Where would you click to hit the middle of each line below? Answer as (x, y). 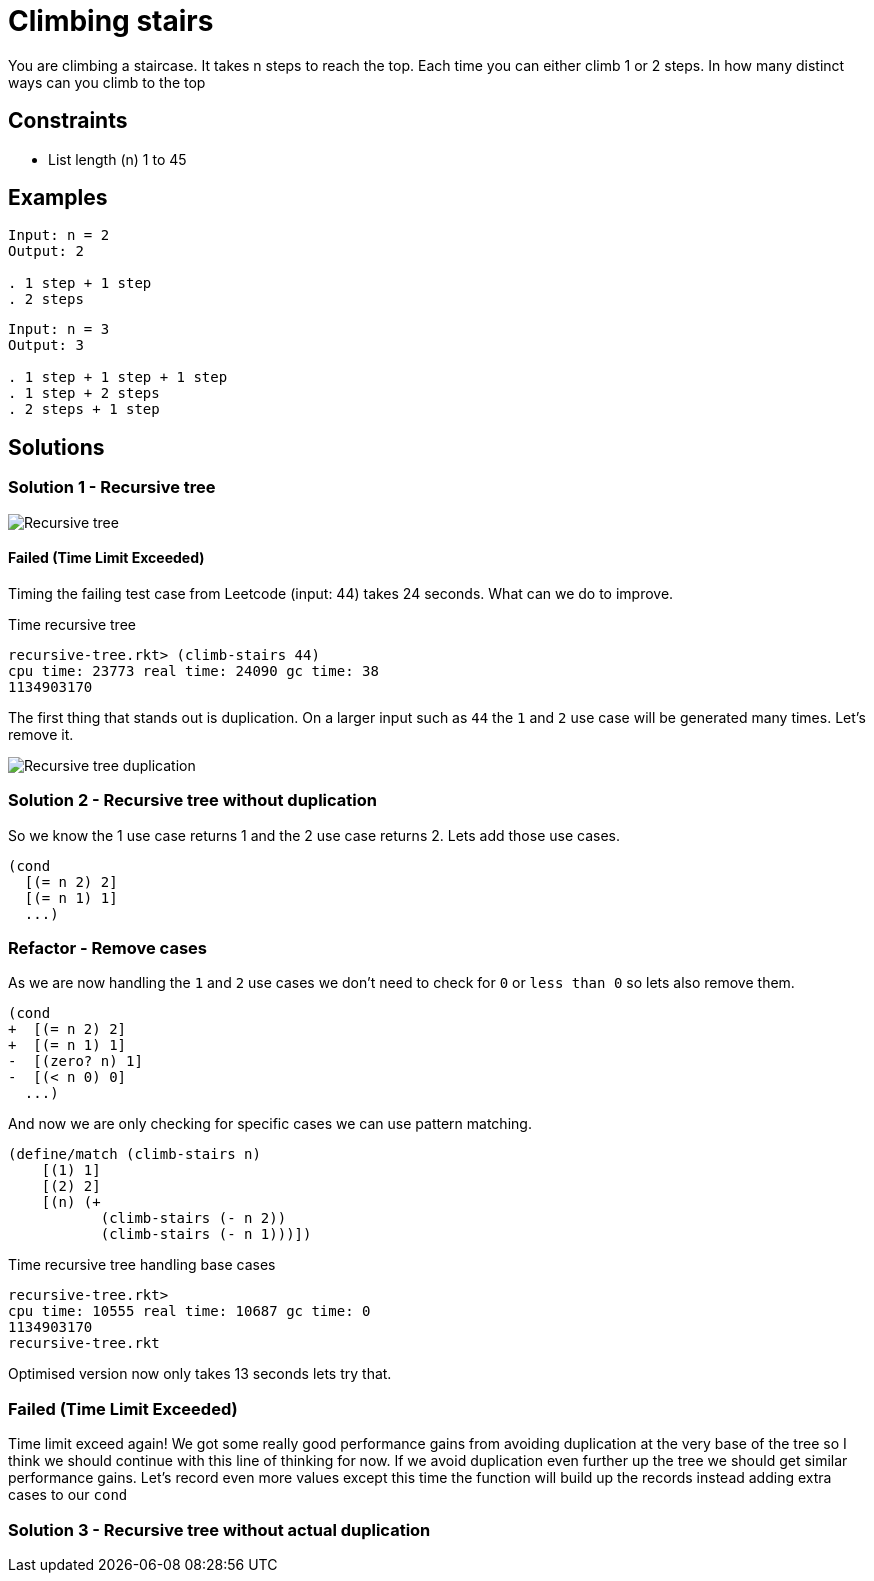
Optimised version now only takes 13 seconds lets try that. (200, 1374)
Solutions (56, 447)
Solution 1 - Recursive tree (112, 487)
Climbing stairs (111, 21)
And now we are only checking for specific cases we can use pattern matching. (270, 1124)
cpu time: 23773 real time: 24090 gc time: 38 (193, 670)
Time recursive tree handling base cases (142, 1265)
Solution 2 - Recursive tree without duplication (192, 800)
